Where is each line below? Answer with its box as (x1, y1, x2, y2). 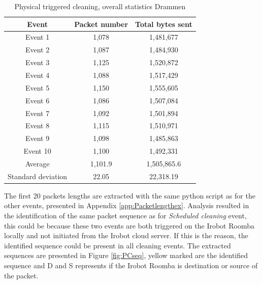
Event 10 (23, 146, 51, 156)
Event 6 (25, 95, 50, 105)
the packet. (4, 270, 39, 280)
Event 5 (25, 82, 50, 93)
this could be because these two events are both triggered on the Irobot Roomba (4, 220, 254, 231)
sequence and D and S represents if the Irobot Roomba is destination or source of (4, 260, 258, 270)
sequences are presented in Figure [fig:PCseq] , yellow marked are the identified (4, 250, 248, 261)
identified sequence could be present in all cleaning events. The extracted (4, 240, 231, 250)
